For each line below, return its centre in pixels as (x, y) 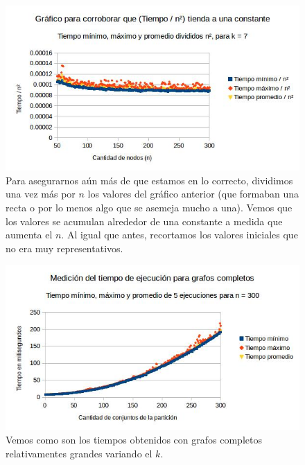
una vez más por (41, 194)
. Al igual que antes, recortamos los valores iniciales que (180, 235)
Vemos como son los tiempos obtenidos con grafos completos (134, 440)
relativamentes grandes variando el (79, 453)
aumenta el (29, 235)
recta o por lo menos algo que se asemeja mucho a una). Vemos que (149, 208)
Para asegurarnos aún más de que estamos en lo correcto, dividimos (149, 180)
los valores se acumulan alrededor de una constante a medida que (144, 221)
